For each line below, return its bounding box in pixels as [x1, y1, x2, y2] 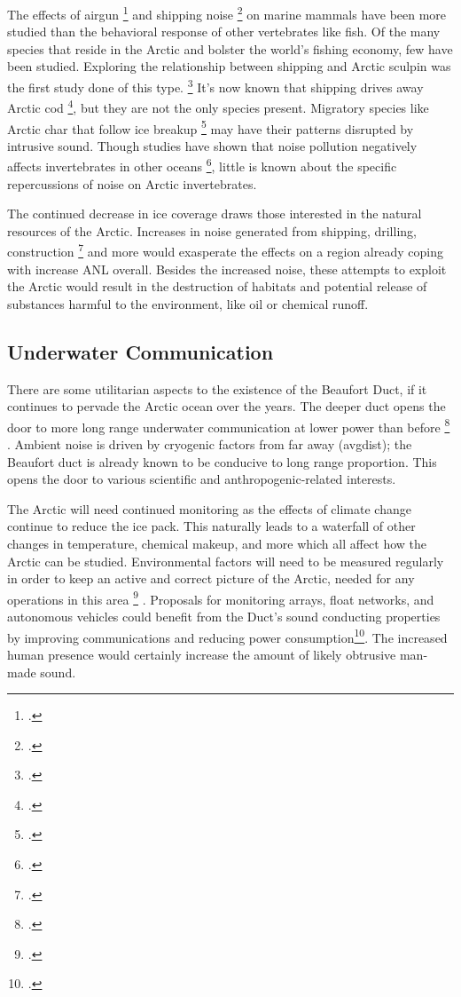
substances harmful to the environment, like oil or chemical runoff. [7, 294, 369, 313]
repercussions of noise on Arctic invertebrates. [7, 174, 257, 193]
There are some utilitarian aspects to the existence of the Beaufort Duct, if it [7, 379, 427, 398]
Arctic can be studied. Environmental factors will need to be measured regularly [7, 551, 444, 570]
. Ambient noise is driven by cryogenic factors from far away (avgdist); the [7, 435, 412, 454]
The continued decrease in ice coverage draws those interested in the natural [7, 204, 422, 223]
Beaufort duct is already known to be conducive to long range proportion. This [7, 452, 437, 471]
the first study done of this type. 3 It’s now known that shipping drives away [7, 75, 424, 96]
